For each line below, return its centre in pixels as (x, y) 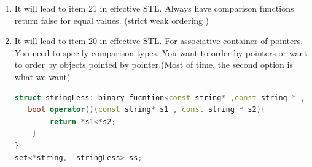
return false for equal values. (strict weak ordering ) (112, 20)
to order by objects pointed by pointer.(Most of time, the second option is (154, 65)
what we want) (42, 76)
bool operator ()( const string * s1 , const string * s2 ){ (146, 110)
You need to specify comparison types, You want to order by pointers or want (161, 52)
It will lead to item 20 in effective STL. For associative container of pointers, (159, 41)
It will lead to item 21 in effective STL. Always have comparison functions (154, 8)
